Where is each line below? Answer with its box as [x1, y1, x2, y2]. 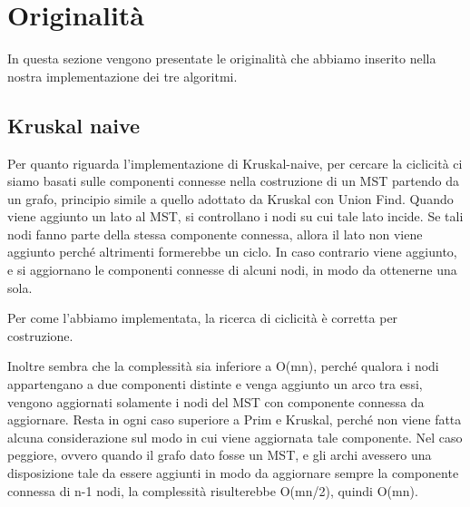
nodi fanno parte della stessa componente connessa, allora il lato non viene [7, 224, 423, 243]
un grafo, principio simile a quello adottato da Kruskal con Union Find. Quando [7, 189, 454, 208]
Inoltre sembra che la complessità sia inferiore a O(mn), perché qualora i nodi [7, 356, 439, 375]
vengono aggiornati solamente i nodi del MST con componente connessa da [7, 392, 425, 411]
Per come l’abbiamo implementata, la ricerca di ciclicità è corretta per [7, 308, 398, 327]
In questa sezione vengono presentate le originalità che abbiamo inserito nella [7, 49, 436, 68]
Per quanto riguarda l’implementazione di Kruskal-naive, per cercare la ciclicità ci [7, 153, 463, 172]
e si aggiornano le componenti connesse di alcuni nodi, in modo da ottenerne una [7, 260, 457, 279]
